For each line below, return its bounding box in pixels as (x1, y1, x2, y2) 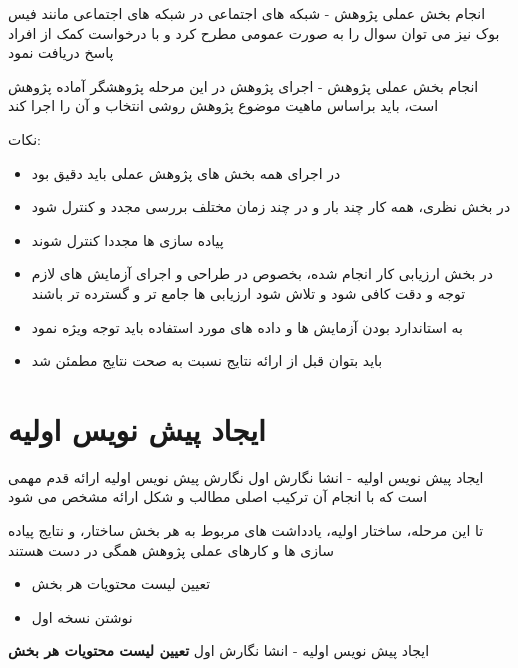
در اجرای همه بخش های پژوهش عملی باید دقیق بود (31, 162, 341, 183)
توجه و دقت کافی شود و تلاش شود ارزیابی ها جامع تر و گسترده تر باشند (31, 282, 466, 303)
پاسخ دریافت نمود (8, 42, 114, 63)
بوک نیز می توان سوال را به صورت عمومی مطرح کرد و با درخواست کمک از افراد (8, 22, 500, 43)
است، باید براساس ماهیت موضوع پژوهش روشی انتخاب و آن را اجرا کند (8, 95, 439, 116)
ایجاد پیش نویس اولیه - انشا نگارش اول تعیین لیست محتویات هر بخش (8, 640, 430, 661)
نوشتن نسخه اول (31, 606, 133, 627)
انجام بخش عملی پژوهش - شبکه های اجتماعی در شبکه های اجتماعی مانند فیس (8, 3, 486, 23)
